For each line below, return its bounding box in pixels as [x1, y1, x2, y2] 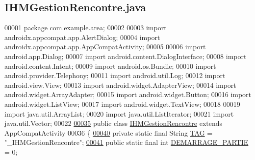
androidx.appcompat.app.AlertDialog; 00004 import [4, 32, 160, 42]
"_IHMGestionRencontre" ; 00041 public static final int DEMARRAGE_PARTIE [4, 137, 249, 147]
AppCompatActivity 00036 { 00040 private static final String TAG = [4, 127, 213, 138]
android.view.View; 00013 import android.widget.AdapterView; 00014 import [4, 80, 236, 90]
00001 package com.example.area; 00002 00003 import [4, 22, 167, 33]
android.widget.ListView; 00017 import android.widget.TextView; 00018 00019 [4, 99, 240, 109]
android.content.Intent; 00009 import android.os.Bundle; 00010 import [4, 60, 216, 71]
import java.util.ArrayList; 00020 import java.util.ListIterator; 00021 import [4, 108, 234, 119]
